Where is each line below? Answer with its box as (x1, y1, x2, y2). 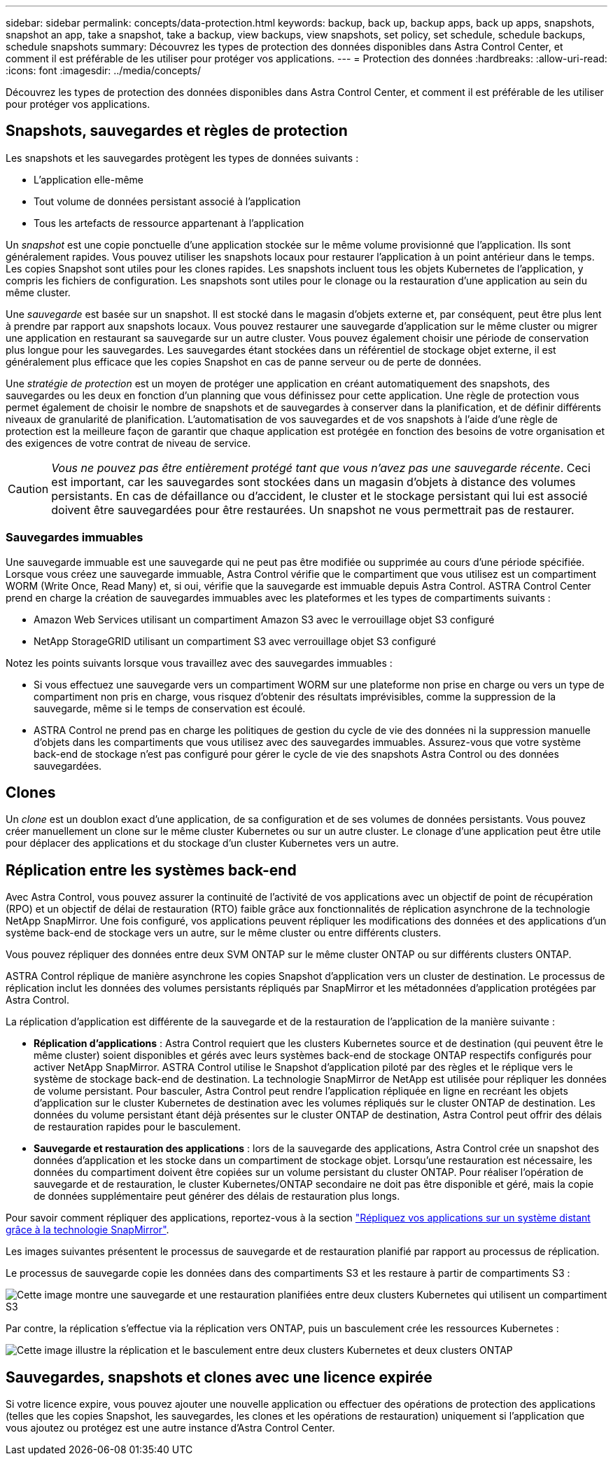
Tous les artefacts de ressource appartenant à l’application (34, 216, 304, 229)
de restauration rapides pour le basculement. (34, 1121, 241, 1133)
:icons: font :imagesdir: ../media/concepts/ (6, 64, 201, 76)
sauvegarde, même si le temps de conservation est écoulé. (34, 702, 306, 714)
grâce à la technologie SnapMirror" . (6, 1224, 169, 1236)
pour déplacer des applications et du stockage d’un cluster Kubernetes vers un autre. (6, 837, 399, 850)
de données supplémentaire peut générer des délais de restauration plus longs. (34, 1190, 400, 1203)
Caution (8, 481, 49, 496)
